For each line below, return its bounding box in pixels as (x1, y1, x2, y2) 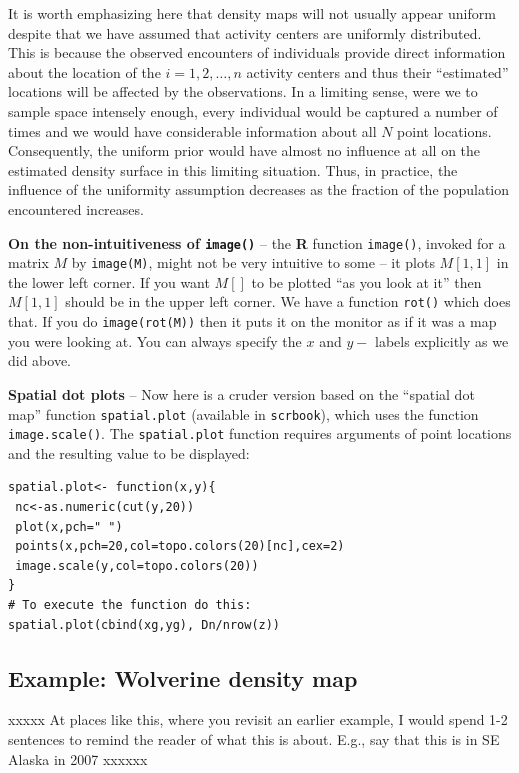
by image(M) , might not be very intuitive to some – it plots (71, 252, 435, 273)
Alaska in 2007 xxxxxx (8, 748, 148, 769)
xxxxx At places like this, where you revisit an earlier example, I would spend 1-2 (8, 709, 508, 730)
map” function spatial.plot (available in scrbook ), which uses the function (8, 403, 479, 424)
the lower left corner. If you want (8, 271, 210, 292)
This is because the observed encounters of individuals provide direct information (8, 42, 506, 63)
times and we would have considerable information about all (8, 120, 377, 141)
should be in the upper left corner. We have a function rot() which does (65, 291, 511, 312)
